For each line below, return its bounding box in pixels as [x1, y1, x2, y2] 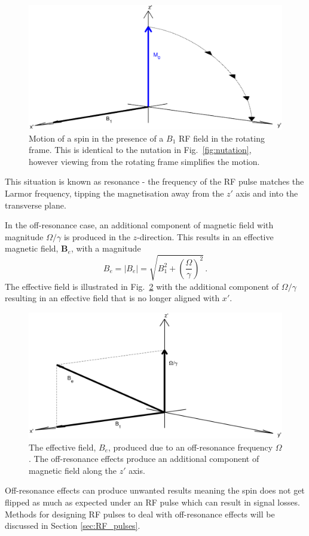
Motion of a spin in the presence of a [29, 131, 164, 144]
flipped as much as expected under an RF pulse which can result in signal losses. [5, 495, 300, 508]
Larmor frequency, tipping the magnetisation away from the [5, 187, 224, 200]
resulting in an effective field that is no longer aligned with [5, 292, 220, 304]
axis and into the [235, 187, 298, 200]
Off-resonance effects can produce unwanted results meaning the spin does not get [5, 484, 305, 497]
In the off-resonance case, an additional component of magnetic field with [5, 219, 274, 231]
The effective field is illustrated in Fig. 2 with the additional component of [5, 280, 279, 292]
